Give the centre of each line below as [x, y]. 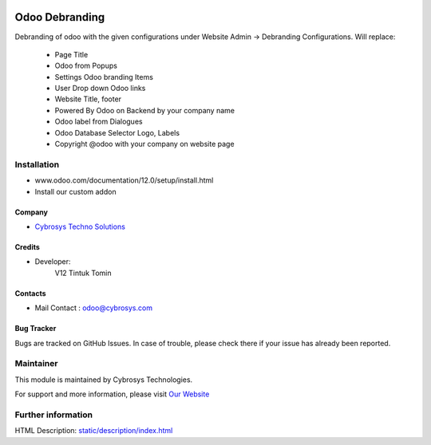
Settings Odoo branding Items [104, 77]
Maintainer [36, 364]
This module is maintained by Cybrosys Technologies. [104, 380]
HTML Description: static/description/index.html [94, 431]
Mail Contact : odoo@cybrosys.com [94, 308]
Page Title [71, 54]
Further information [54, 415]
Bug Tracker [36, 329]
